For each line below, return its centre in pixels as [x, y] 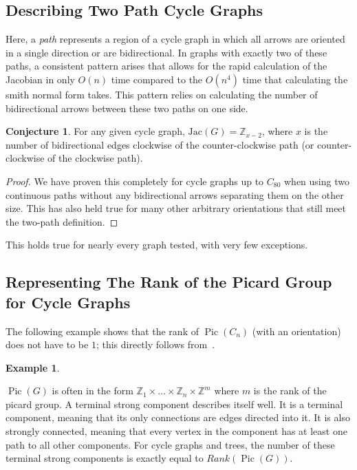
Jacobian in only [40, 79]
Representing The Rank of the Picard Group [169, 282]
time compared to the [157, 79]
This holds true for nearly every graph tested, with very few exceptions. [157, 245]
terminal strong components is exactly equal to [105, 458]
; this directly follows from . [155, 344]
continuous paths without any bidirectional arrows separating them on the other [175, 194]
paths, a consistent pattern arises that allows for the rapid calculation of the [166, 66]
